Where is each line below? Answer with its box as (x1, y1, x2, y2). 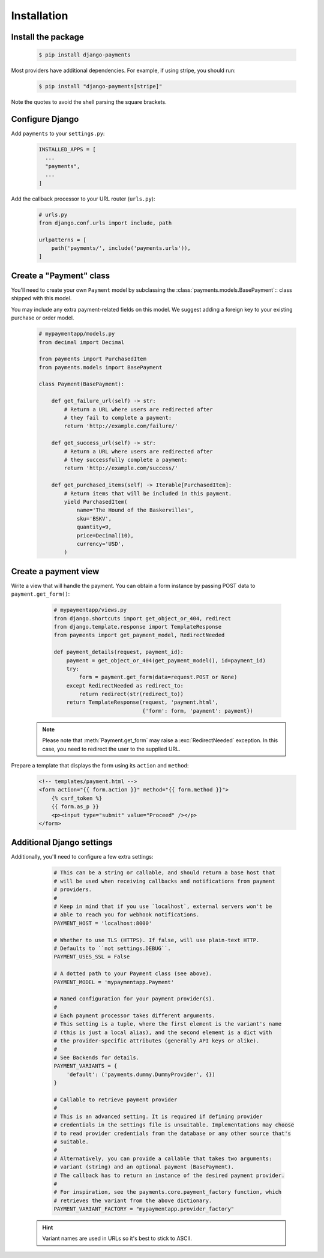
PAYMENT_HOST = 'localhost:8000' (53, 919, 152, 927)
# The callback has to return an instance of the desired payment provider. (53, 1172, 285, 1179)
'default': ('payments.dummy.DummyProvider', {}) (66, 1071, 215, 1078)
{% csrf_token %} (51, 794, 103, 802)
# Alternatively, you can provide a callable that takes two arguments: (53, 1155, 272, 1162)
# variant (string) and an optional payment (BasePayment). (53, 1164, 235, 1170)
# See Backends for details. (53, 1054, 140, 1061)
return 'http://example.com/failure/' (64, 423, 178, 429)
